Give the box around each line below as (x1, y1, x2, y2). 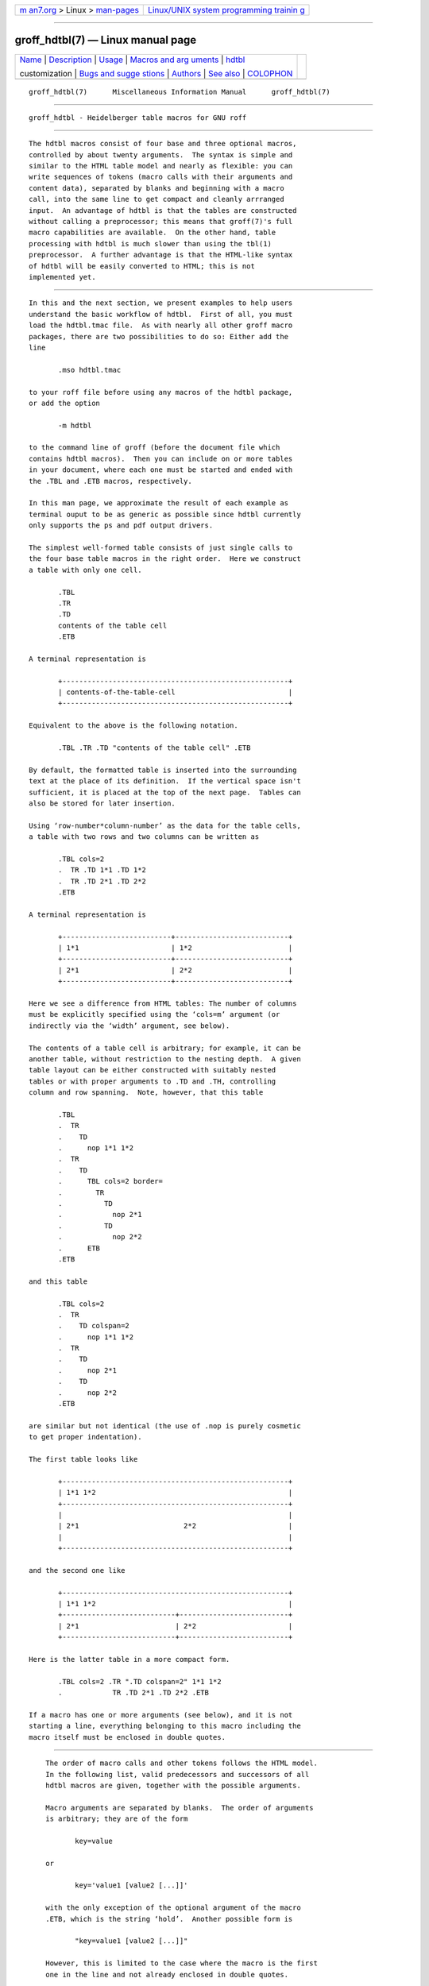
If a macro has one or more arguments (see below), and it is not (29, 1710, 293, 1719)
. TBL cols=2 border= (58, 1177, 163, 1186)
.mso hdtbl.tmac (58, 365, 122, 374)
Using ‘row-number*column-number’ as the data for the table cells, (29, 821, 301, 830)
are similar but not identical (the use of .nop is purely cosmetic (29, 1421, 301, 1430)
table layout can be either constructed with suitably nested (29, 1065, 276, 1075)
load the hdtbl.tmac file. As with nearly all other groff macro (29, 321, 293, 330)
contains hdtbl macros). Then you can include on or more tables (29, 454, 293, 463)
